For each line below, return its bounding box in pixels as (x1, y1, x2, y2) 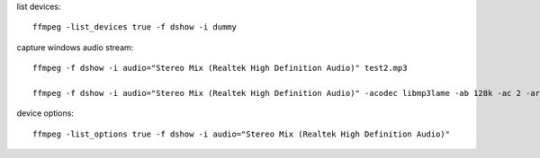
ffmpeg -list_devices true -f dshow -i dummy (32, 22, 238, 32)
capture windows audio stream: (16, 41, 134, 53)
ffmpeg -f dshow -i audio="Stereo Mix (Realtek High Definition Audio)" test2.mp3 (32, 63, 408, 74)
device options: (16, 108, 74, 118)
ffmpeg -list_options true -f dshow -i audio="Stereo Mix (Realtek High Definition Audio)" (32, 128, 450, 139)
